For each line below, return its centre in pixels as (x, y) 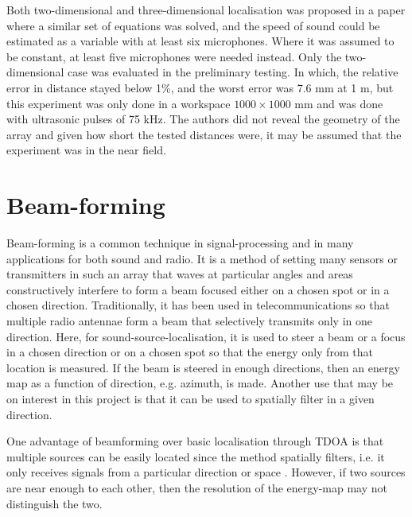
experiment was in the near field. (86, 150)
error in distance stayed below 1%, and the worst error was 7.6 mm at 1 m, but (200, 87)
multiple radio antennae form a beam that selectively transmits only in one (190, 321)
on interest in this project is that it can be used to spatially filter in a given (190, 398)
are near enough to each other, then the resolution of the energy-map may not (197, 487)
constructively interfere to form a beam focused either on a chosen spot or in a (198, 289)
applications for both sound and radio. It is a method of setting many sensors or (202, 258)
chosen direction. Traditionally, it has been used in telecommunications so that (198, 305)
